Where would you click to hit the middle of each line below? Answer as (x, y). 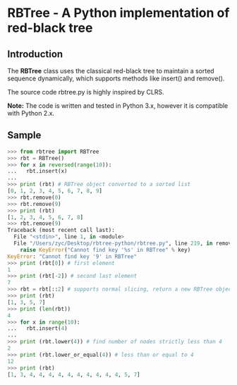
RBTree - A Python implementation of (119, 13)
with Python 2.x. (31, 113)
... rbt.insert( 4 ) (38, 329)
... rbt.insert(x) (38, 171)
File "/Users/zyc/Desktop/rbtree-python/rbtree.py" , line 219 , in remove (124, 244)
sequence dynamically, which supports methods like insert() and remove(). (116, 78)
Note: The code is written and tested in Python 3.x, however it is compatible (118, 106)
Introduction (35, 54)
